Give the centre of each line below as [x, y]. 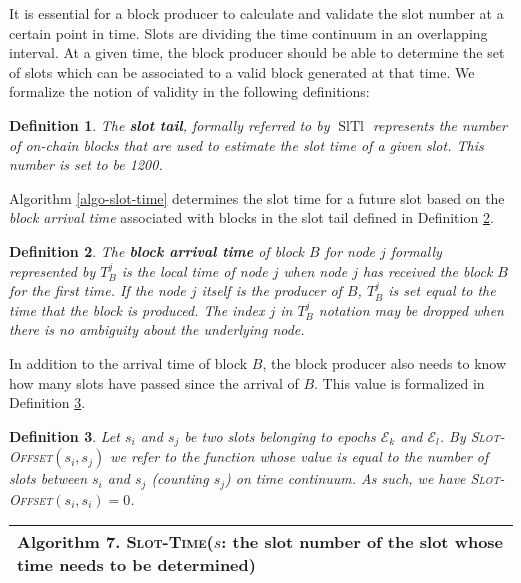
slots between [48, 478]
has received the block [427, 270]
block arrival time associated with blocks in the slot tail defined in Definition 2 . [251, 217]
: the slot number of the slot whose [362, 542]
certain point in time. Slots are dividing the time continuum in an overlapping [248, 32]
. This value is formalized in [399, 382]
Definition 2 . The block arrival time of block [157, 250]
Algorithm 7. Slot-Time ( [115, 542]
